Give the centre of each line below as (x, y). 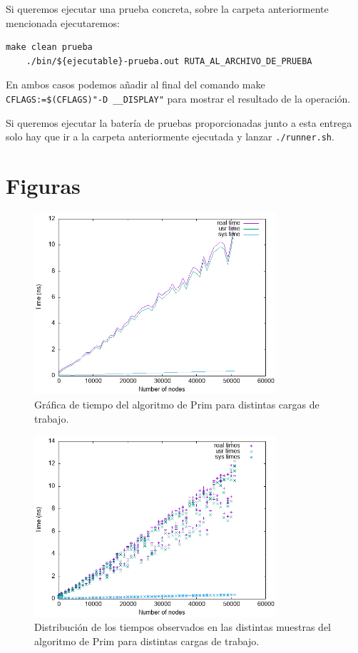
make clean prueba (49, 47)
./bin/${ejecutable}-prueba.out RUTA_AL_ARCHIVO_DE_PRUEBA (169, 61)
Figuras (43, 186)
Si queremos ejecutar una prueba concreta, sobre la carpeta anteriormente (167, 9)
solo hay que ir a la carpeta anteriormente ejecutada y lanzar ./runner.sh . (170, 137)
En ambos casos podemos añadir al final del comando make (135, 84)
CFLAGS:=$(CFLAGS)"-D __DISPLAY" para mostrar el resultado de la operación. (178, 98)
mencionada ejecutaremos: (63, 22)
